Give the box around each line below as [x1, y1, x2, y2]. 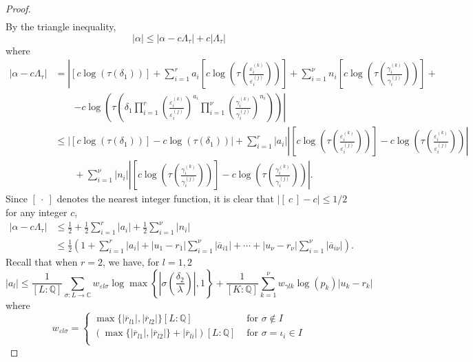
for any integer [6, 205, 67, 220]
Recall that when [6, 254, 78, 268]
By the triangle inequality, [6, 19, 116, 34]
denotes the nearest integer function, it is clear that [56, 191, 274, 206]
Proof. [6, 1, 31, 15]
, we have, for [103, 254, 160, 268]
